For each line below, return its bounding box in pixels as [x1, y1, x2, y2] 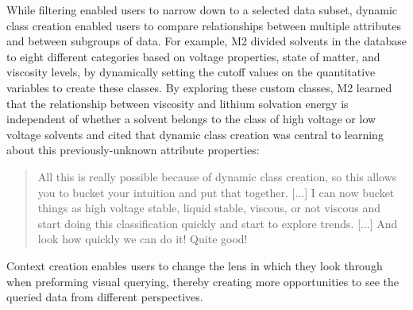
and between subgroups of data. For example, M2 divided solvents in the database [6, 33, 407, 49]
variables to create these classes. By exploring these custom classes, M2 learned [6, 79, 392, 95]
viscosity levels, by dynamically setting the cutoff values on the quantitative [6, 64, 376, 80]
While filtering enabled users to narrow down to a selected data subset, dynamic [6, 2, 398, 17]
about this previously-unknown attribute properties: [6, 141, 260, 158]
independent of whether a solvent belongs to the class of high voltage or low [6, 110, 376, 127]
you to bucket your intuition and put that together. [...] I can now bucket [37, 184, 395, 200]
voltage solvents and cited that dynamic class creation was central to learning [6, 126, 384, 142]
